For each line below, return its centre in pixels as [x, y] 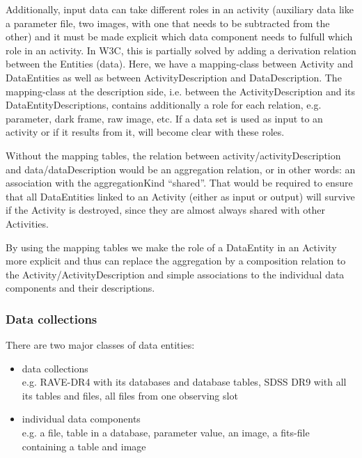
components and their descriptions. [80, 288]
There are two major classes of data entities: [100, 345]
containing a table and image [84, 446]
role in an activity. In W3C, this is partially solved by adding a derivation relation [181, 50]
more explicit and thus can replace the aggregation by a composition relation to [176, 261]
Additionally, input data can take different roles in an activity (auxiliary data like [180, 9]
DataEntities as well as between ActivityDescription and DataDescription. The [174, 77]
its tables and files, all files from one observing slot [130, 395]
